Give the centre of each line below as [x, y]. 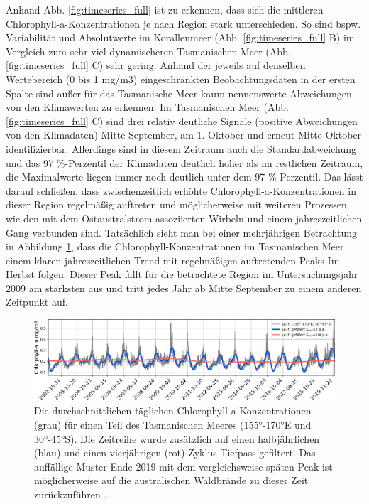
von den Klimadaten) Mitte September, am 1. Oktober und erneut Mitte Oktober [184, 135]
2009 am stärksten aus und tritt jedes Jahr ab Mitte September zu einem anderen [184, 288]
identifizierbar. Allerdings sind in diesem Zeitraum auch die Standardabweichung [181, 148]
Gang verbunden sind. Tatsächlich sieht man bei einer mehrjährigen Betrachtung [182, 232]
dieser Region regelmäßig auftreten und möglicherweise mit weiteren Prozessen [176, 204]
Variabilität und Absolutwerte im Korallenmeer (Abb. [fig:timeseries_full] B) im [180, 37]
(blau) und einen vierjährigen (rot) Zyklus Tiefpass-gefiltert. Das [175, 452]
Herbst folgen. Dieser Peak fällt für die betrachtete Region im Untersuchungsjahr [182, 274]
